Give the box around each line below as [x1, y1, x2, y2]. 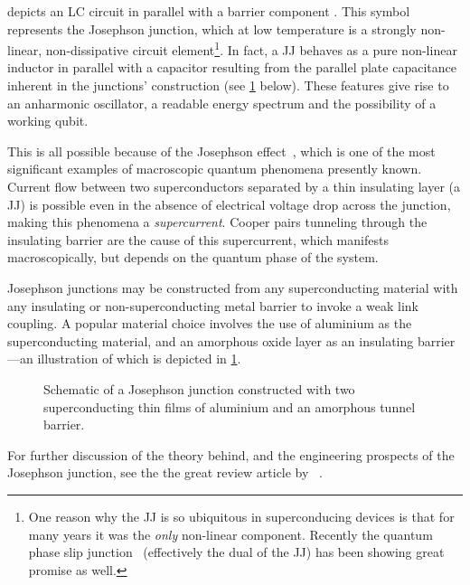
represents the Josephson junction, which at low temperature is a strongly [7, 19, 417, 38]
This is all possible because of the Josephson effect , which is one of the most [7, 141, 436, 160]
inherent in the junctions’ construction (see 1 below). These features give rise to [7, 76, 449, 95]
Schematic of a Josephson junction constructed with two [43, 379, 355, 398]
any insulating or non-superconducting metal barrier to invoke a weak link [7, 296, 418, 315]
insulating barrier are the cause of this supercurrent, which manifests [7, 230, 389, 249]
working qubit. [7, 111, 89, 130]
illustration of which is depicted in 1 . [37, 349, 241, 368]
